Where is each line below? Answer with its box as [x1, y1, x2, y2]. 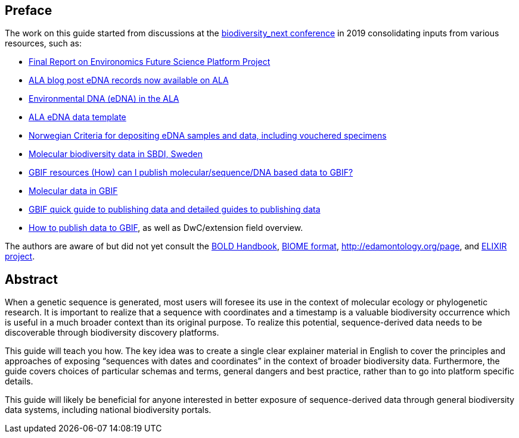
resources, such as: [5, 38, 82, 49]
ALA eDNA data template [29, 112, 126, 123]
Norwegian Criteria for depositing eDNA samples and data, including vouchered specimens [29, 130, 387, 141]
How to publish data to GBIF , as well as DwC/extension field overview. [29, 223, 303, 233]
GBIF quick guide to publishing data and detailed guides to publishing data [29, 204, 321, 215]
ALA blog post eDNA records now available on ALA [29, 75, 229, 86]
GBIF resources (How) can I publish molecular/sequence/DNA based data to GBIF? [29, 167, 353, 178]
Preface [5, 3, 52, 18]
